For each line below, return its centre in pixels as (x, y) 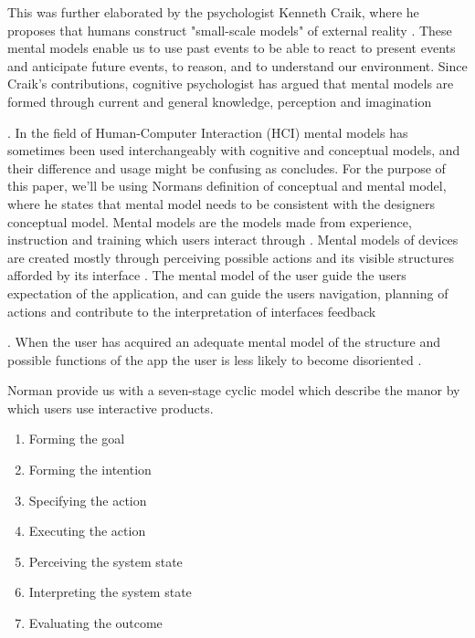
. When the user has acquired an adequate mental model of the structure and (224, 342)
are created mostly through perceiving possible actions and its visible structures (231, 257)
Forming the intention (90, 470)
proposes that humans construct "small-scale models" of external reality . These (230, 30)
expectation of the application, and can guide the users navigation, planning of (228, 293)
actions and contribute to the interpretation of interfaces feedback (192, 311)
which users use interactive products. (111, 408)
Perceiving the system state (106, 561)
